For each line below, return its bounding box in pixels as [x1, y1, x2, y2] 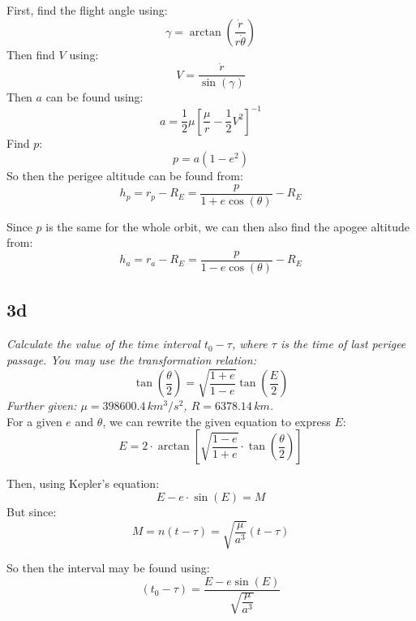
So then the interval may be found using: [6, 559, 210, 576]
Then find [6, 45, 55, 63]
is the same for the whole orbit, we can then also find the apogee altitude [45, 218, 410, 235]
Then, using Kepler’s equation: [6, 475, 160, 492]
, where [231, 335, 268, 352]
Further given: [6, 397, 77, 414]
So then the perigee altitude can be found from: [6, 167, 243, 184]
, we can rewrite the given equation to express [102, 412, 331, 429]
